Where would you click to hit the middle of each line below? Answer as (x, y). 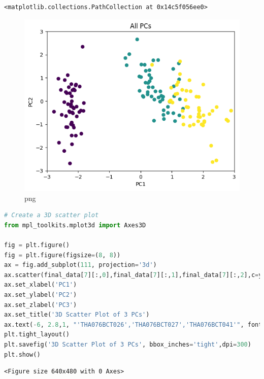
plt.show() (22, 354)
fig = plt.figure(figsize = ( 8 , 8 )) (62, 255)
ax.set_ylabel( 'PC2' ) (41, 295)
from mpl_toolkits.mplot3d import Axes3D (75, 225)
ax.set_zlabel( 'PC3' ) (41, 305)
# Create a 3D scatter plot (52, 215)
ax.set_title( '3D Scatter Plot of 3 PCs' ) (77, 315)
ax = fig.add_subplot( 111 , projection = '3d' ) (80, 265)
